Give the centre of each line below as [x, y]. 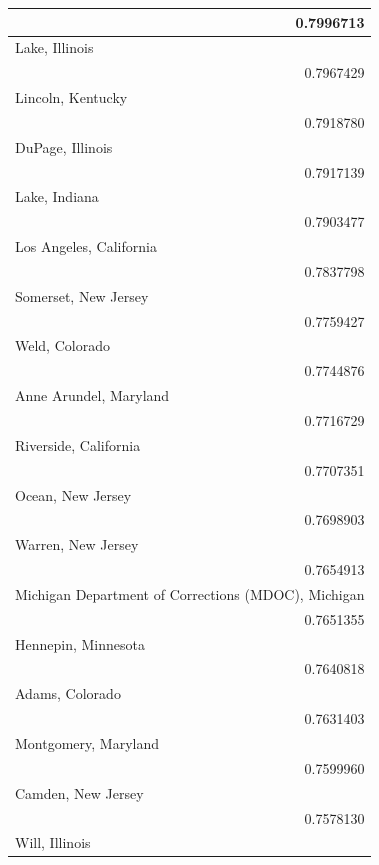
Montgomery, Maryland [87, 742]
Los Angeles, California [86, 246]
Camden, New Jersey [79, 792]
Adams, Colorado [68, 693]
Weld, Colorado [62, 345]
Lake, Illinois [54, 47]
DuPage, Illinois [64, 146]
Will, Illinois [53, 842]
